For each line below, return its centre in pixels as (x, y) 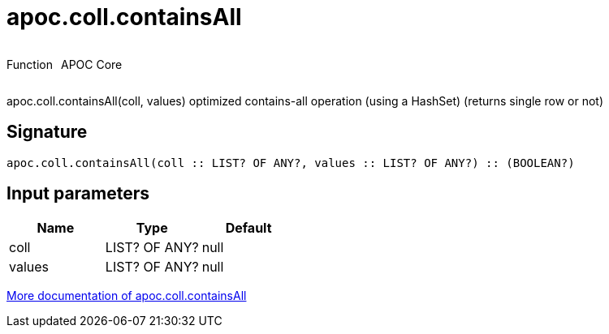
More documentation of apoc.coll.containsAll (127, 296)
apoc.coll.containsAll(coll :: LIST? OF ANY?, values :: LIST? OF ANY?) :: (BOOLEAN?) (291, 163)
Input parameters (78, 194)
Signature (47, 132)
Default (248, 228)
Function (30, 64)
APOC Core (91, 64)
